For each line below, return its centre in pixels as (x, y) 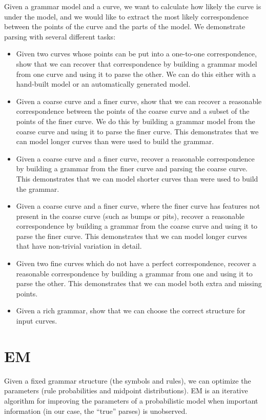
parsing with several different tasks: (60, 36)
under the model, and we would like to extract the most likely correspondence (127, 16)
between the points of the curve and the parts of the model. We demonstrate (125, 26)
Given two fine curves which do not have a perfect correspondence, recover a (136, 263)
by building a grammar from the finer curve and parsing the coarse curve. (132, 168)
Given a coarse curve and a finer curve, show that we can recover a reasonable (139, 101)
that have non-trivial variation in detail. (79, 246)
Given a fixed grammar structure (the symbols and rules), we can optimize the (128, 380)
